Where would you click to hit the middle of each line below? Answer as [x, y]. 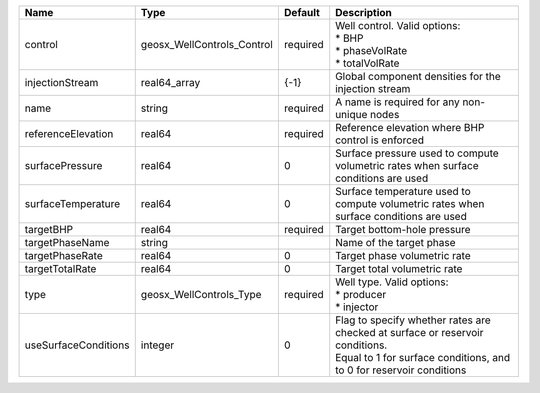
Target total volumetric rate [399, 268]
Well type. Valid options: [392, 282]
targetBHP [49, 229]
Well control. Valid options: [398, 25]
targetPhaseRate [64, 255]
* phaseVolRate [371, 50]
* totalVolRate [367, 63]
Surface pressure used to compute [417, 153]
